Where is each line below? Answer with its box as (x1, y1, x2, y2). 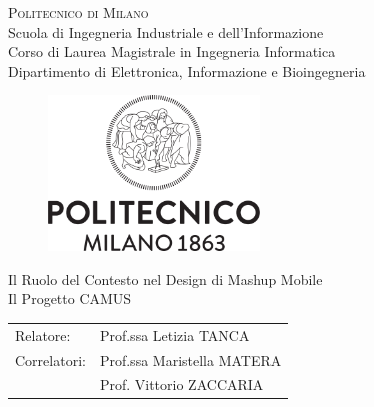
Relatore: (15, 324, 71, 345)
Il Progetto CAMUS (8, 288, 132, 309)
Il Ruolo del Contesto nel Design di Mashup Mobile (8, 268, 323, 289)
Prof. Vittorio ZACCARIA (99, 374, 264, 395)
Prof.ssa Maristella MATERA (99, 349, 282, 370)
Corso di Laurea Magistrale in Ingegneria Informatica (8, 41, 336, 62)
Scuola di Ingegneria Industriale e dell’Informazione (8, 21, 324, 42)
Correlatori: (15, 349, 86, 370)
